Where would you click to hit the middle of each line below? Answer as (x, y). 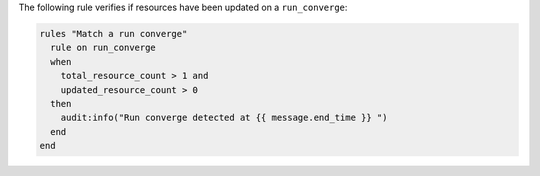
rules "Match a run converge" (113, 33)
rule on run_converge (103, 48)
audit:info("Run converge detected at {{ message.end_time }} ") (224, 118)
